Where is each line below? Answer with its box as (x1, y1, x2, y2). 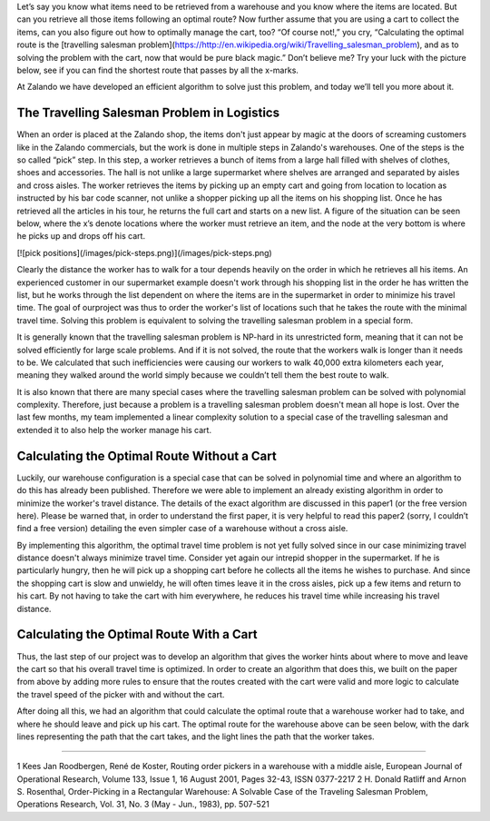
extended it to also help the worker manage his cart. (16, 424, 212, 435)
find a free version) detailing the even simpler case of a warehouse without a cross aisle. (16, 523, 348, 534)
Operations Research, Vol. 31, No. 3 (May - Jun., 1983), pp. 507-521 (16, 799, 269, 810)
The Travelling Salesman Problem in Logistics (16, 105, 280, 121)
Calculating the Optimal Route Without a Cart (16, 448, 277, 463)
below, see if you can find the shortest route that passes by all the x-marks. (16, 64, 299, 75)
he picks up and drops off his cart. (16, 231, 145, 242)
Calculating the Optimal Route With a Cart (16, 627, 258, 642)
